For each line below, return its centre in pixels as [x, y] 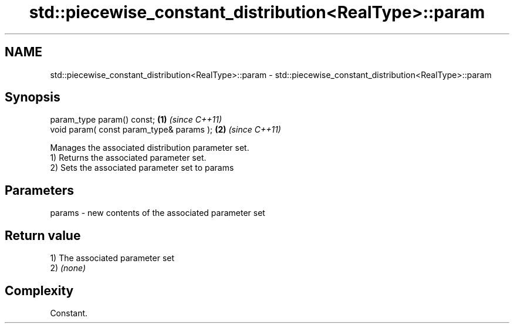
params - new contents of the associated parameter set [158, 213]
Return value [43, 235]
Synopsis [33, 97]
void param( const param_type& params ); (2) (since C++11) [165, 130]
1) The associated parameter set [112, 258]
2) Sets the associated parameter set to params [142, 168]
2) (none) [68, 268]
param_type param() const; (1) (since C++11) [136, 120]
